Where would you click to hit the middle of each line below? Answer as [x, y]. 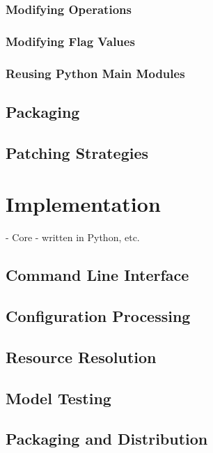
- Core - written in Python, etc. [73, 237]
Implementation [83, 204]
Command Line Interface [97, 275]
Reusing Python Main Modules [95, 73]
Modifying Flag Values [70, 41]
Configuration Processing [98, 315]
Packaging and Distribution [107, 439]
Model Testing [58, 398]
